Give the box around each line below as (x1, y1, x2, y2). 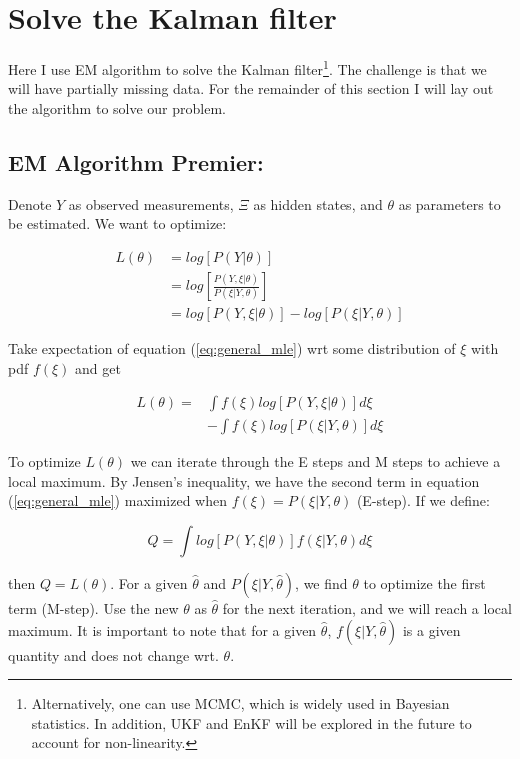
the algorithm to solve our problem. (8, 97, 226, 118)
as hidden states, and (253, 193, 383, 214)
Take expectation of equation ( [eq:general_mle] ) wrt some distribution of (8, 338, 456, 359)
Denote (8, 193, 52, 214)
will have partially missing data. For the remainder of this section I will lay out (8, 78, 494, 99)
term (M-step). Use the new (8, 598, 179, 619)
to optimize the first (363, 573, 486, 594)
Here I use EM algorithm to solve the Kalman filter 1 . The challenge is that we (8, 56, 487, 79)
